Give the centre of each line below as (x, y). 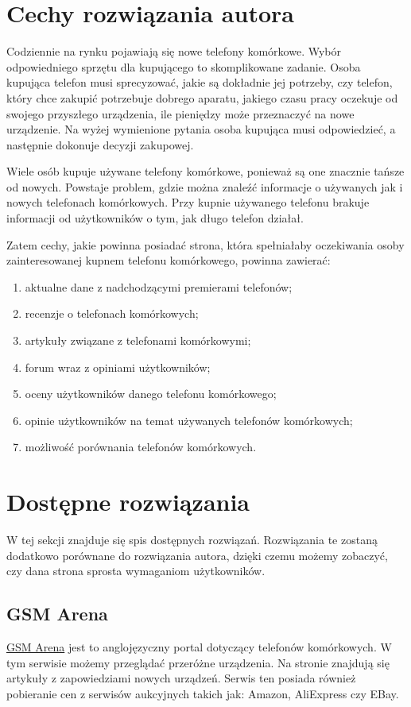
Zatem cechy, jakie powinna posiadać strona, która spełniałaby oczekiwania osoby (205, 244)
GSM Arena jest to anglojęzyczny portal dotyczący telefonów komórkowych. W (199, 647)
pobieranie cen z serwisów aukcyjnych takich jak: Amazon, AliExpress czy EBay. (203, 693)
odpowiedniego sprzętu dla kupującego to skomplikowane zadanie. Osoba (184, 66)
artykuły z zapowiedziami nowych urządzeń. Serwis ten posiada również (181, 678)
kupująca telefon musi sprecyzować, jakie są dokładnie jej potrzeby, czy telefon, (200, 82)
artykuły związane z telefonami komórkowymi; (138, 340)
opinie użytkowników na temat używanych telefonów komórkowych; (189, 420)
